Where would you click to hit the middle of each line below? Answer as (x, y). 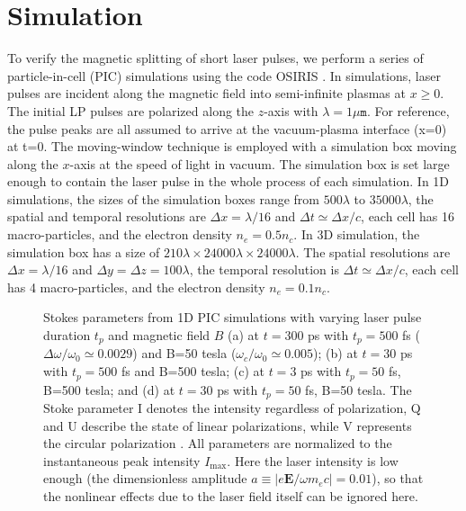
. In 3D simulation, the (357, 234)
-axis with (291, 110)
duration (67, 335)
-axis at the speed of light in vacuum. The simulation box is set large (260, 163)
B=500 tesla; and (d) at (109, 389)
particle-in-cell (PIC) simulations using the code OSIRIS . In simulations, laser (224, 75)
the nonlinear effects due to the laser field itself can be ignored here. (231, 495)
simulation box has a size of (84, 251)
